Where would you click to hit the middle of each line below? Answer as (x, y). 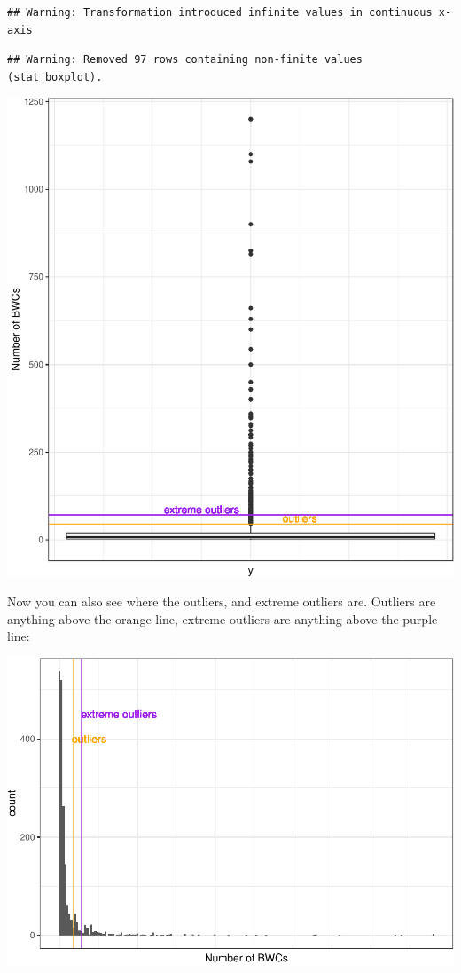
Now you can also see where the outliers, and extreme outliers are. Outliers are (222, 601)
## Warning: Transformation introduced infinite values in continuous (220, 12)
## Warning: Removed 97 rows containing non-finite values (185, 60)
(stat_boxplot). (55, 77)
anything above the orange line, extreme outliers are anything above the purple (223, 618)
